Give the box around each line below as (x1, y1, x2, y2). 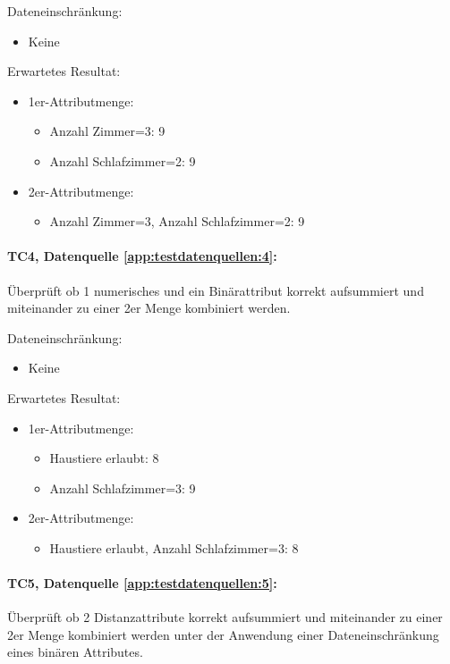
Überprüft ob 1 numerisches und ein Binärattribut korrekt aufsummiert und (7, 281, 424, 299)
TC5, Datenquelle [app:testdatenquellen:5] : (7, 574, 277, 593)
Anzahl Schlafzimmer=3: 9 (49, 478, 196, 497)
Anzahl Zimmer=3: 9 (49, 122, 166, 140)
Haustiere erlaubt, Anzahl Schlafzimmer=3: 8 (49, 538, 299, 557)
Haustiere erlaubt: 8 (49, 449, 159, 467)
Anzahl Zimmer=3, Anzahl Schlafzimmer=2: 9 (49, 212, 305, 231)
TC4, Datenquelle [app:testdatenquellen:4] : (7, 247, 277, 265)
